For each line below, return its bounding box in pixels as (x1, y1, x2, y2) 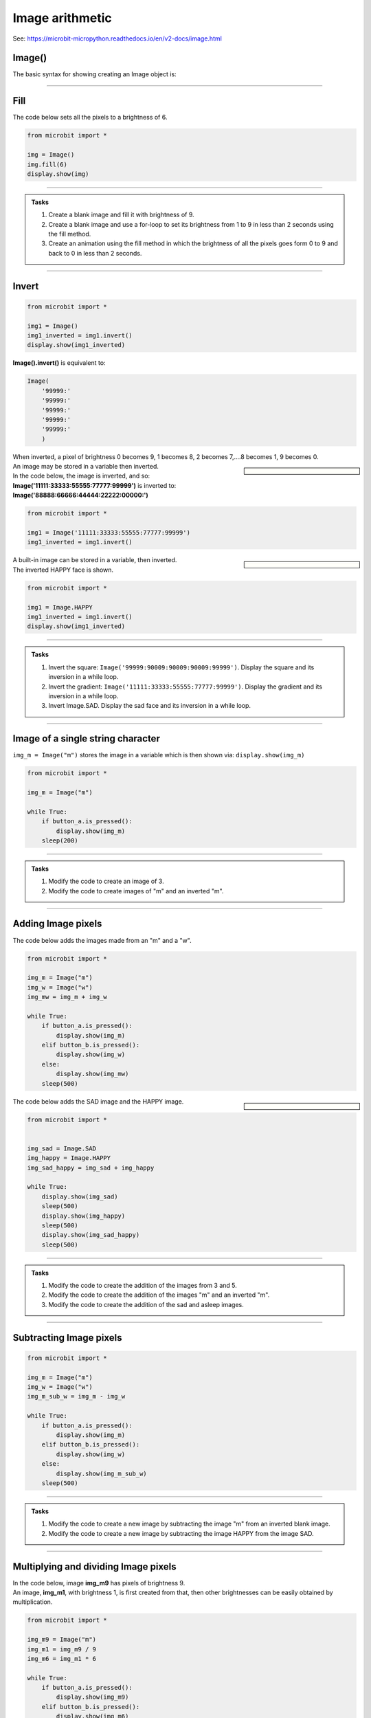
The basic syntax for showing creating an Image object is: (12, 70, 177, 78)
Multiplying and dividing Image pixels (12, 1561, 177, 1572)
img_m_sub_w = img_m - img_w (27, 1392, 126, 1401)
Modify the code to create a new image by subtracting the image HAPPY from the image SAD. (48, 1529, 314, 1537)
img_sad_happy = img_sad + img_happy (27, 1163, 155, 1172)
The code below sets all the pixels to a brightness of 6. (12, 113, 168, 122)
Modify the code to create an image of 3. (48, 877, 164, 886)
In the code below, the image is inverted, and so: (12, 471, 150, 480)
